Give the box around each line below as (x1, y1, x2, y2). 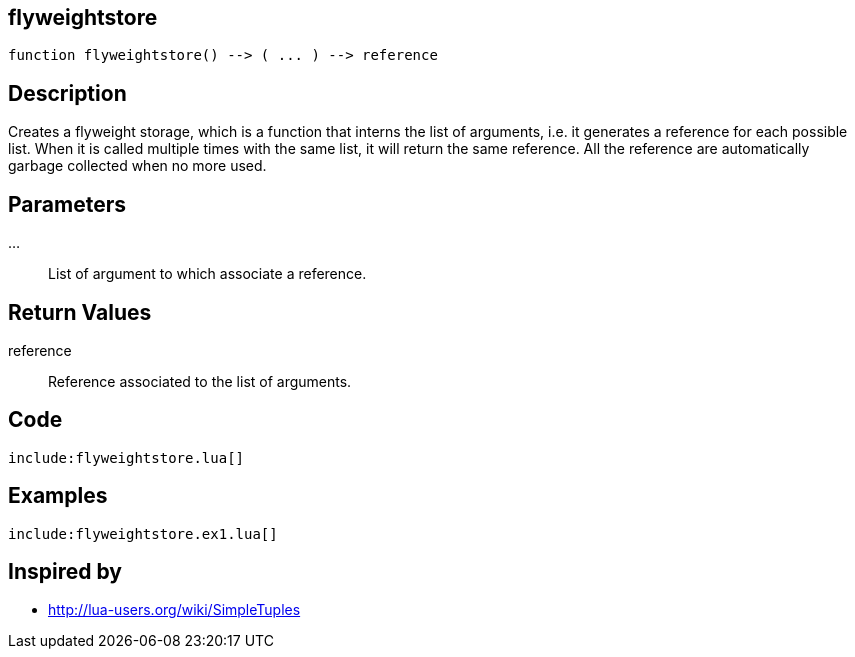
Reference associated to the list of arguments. (48, 372, 352, 390)
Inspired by (8, 559, 122, 585)
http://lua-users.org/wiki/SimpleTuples (48, 601, 301, 619)
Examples (8, 483, 108, 509)
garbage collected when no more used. (8, 157, 267, 175)
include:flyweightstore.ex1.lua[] (8, 525, 278, 542)
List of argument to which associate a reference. (48, 265, 367, 283)
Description (8, 80, 127, 106)
